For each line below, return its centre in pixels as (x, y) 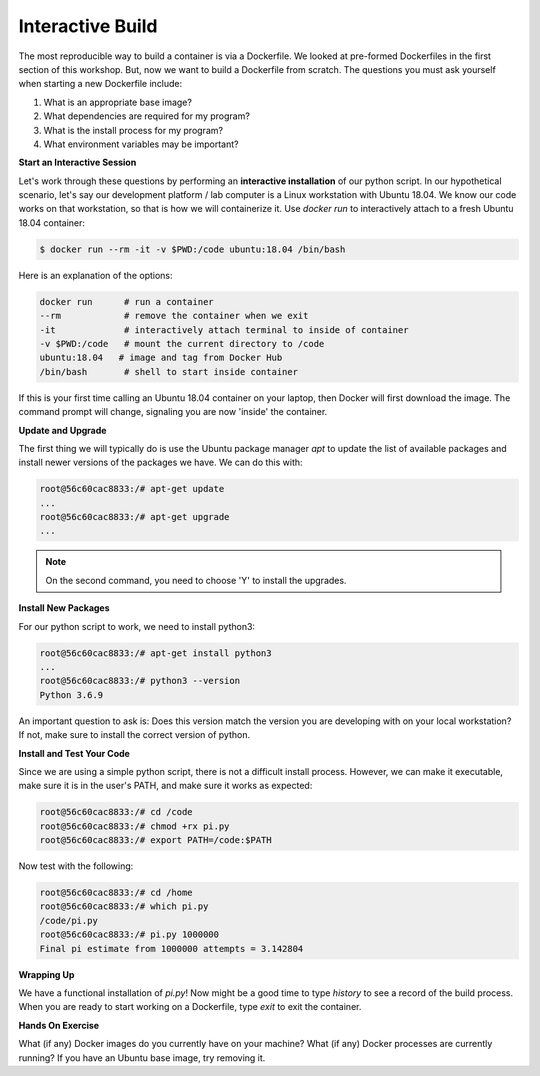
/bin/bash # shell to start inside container (169, 371)
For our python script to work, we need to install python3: (136, 626)
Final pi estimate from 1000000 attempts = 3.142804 (171, 948)
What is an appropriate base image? (117, 102)
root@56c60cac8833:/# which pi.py (124, 906)
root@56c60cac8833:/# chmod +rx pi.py (134, 826)
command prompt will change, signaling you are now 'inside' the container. (173, 412)
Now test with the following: (76, 866)
